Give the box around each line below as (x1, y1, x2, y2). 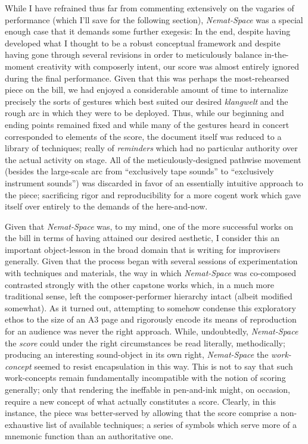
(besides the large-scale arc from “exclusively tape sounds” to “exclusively (5, 165, 274, 177)
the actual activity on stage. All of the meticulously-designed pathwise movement (5, 153, 301, 165)
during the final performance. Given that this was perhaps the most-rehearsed (5, 71, 290, 84)
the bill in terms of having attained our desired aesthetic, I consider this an (5, 232, 279, 244)
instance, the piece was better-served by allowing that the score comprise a (5, 407, 278, 419)
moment (5, 60, 35, 72)
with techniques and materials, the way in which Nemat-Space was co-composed (5, 267, 296, 279)
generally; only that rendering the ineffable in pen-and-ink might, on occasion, (5, 383, 290, 395)
